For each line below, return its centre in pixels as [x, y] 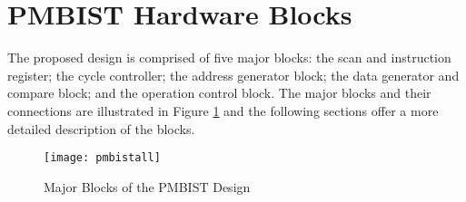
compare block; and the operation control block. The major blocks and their [219, 93]
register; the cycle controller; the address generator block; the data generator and [233, 75]
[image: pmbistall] [102, 158]
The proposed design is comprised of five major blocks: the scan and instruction [229, 58]
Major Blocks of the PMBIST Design [147, 186]
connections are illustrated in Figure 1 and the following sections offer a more [223, 110]
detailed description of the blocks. [101, 128]
